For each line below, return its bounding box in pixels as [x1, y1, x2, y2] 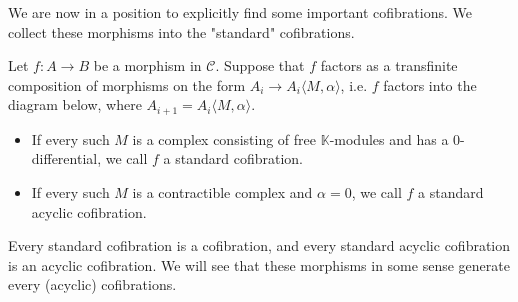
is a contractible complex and [132, 182, 313, 203]
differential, [31, 148, 102, 169]
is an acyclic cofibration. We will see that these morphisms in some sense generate [8, 254, 510, 275]
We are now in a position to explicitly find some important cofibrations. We [8, 2, 472, 22]
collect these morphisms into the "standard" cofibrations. [8, 21, 355, 42]
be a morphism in [93, 55, 202, 76]
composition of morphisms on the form [8, 74, 246, 95]
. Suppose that [215, 55, 305, 76]
